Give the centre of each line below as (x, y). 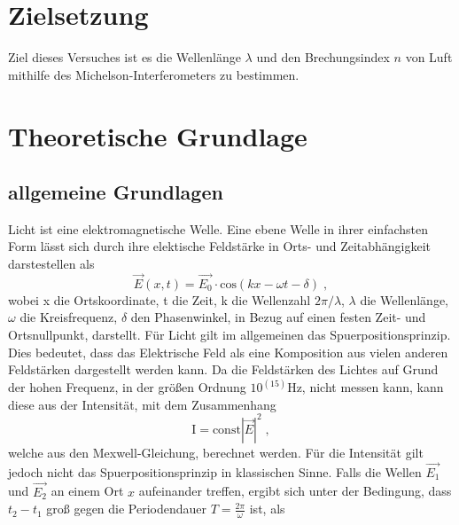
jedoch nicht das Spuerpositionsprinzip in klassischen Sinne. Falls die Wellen (215, 471)
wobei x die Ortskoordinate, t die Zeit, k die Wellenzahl (159, 299)
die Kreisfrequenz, (69, 317)
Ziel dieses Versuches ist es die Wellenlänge (124, 57)
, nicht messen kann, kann (373, 387)
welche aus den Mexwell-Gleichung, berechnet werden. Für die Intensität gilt (216, 452)
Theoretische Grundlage (158, 135)
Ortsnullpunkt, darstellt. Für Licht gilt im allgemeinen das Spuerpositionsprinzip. (229, 335)
